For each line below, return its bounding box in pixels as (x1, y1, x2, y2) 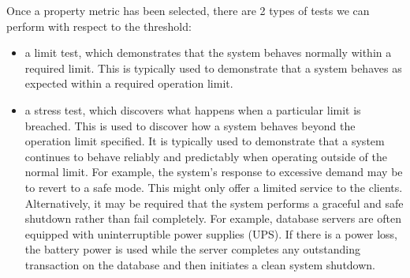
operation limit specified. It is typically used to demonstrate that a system (24, 133, 385, 149)
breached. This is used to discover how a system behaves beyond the (24, 117, 356, 133)
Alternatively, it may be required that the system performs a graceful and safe (24, 194, 404, 211)
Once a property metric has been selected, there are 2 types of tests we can (6, 2, 370, 18)
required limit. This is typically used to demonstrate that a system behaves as (24, 59, 402, 76)
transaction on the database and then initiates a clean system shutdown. (24, 256, 376, 272)
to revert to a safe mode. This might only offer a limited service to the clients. (24, 178, 403, 195)
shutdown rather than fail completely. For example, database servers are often (24, 210, 401, 227)
